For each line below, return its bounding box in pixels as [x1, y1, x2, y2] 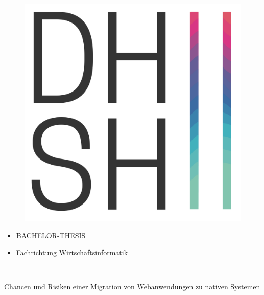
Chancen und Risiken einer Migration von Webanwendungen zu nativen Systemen [4, 281, 260, 292]
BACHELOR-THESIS [16, 230, 86, 240]
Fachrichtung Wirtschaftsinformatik [16, 247, 128, 258]
